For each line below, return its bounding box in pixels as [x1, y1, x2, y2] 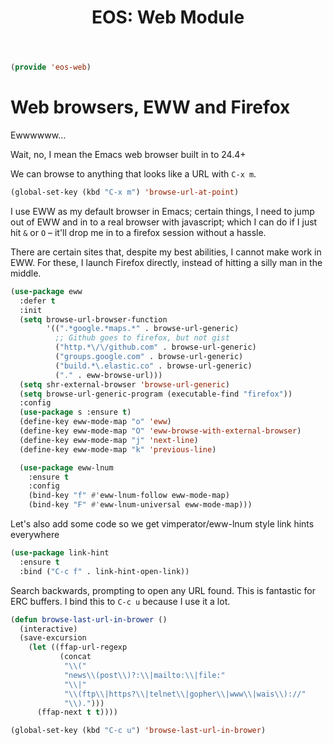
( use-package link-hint [10, 548, 110, 558]
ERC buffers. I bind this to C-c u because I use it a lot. [10, 595, 231, 607]
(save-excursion [19, 633, 87, 643]
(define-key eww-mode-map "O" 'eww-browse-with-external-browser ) [19, 426, 302, 436]
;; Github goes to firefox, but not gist [54, 333, 230, 343]
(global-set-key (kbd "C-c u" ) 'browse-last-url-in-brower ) [10, 726, 267, 736]
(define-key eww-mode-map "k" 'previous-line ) [19, 444, 217, 455]
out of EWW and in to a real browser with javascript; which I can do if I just [10, 216, 318, 228]
